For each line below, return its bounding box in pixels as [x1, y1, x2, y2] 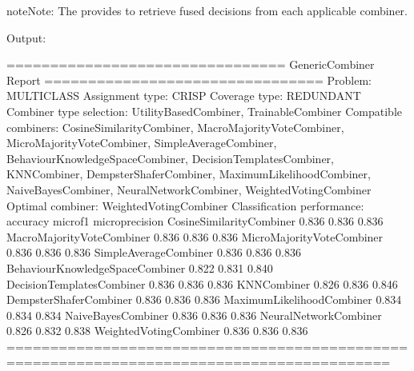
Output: [6, 29, 46, 46]
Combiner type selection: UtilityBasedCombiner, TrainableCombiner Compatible [6, 102, 403, 119]
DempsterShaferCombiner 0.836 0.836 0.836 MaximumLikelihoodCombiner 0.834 [6, 291, 402, 308]
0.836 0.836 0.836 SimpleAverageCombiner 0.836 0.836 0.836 [6, 244, 301, 261]
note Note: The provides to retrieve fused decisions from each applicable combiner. [6, 2, 408, 18]
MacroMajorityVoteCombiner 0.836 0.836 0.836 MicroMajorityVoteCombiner [6, 228, 384, 245]
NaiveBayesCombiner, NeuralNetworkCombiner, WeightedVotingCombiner [6, 181, 372, 197]
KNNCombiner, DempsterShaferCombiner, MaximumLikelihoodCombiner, [6, 166, 371, 182]
